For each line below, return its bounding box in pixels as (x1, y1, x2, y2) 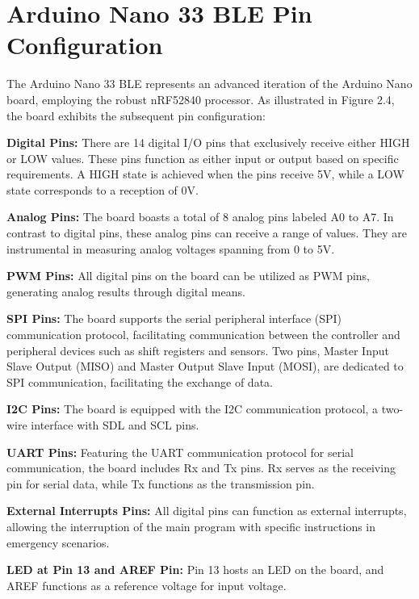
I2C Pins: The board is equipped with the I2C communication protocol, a (6, 400, 379, 417)
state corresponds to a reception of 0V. (6, 181, 199, 198)
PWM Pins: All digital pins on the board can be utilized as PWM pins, (6, 267, 370, 284)
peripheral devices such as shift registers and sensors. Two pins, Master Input (6, 341, 389, 358)
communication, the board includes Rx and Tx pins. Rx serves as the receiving (6, 459, 396, 476)
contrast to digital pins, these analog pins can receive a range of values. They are (6, 224, 407, 241)
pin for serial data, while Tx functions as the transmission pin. (6, 475, 315, 492)
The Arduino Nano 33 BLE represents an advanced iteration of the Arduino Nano (6, 75, 413, 92)
